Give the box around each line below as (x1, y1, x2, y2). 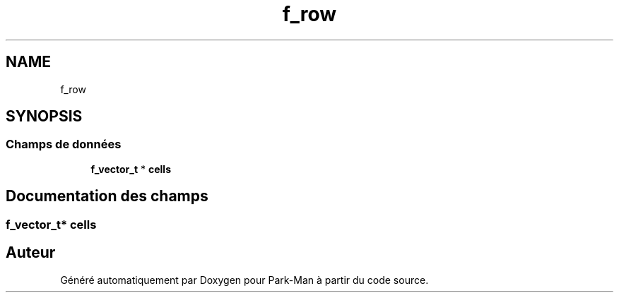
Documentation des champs (6, 187, 208, 205)
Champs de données (6, 137, 122, 152)
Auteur (6, 244, 56, 262)
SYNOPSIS (6, 107, 83, 126)
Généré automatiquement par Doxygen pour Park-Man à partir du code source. (60, 273, 429, 286)
